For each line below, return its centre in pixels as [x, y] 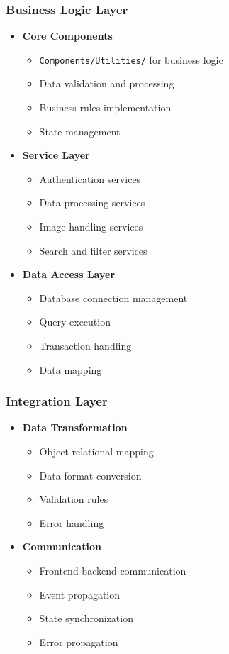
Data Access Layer [69, 274]
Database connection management [113, 298]
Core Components [67, 36]
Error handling [72, 522]
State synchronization [86, 618]
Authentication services [90, 178]
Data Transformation [75, 427]
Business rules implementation [105, 107]
